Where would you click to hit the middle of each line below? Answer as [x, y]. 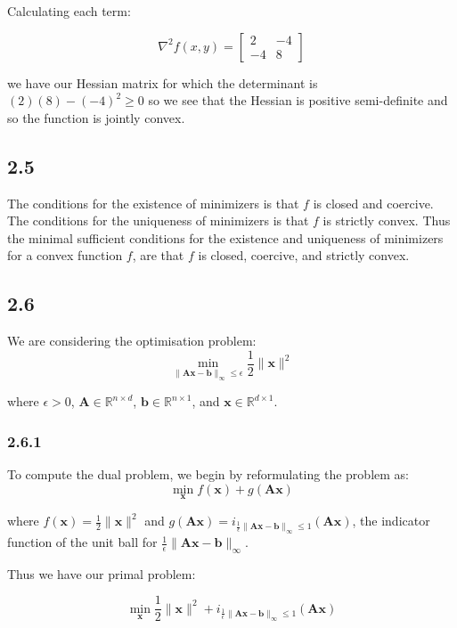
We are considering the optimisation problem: [132, 341]
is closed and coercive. [373, 203]
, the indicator [391, 521]
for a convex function [65, 255]
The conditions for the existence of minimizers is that [153, 203]
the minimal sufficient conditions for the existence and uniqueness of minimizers [225, 237]
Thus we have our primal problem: [102, 573]
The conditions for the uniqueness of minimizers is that [158, 220]
